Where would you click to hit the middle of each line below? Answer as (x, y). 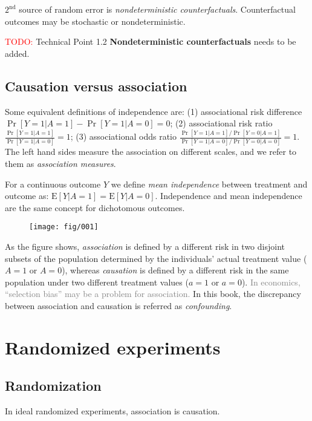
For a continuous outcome (53, 184)
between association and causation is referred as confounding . (119, 305)
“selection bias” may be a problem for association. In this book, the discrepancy (153, 294)
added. (17, 53)
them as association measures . (60, 163)
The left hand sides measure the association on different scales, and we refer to (151, 152)
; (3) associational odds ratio (123, 136)
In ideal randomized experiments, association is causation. (112, 411)
